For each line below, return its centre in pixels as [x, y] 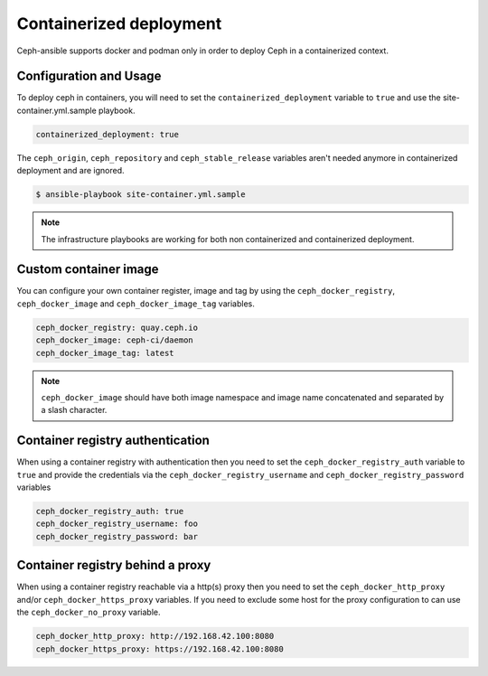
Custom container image [88, 270]
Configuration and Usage [89, 76]
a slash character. [74, 410]
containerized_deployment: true [108, 134]
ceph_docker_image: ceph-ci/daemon [114, 340]
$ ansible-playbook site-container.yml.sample [141, 195]
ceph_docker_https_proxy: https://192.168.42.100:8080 [160, 649]
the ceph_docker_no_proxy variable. [89, 612]
